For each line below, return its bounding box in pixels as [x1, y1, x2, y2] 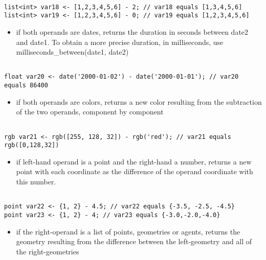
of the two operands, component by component [16, 106, 164, 117]
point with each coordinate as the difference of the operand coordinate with [16, 166, 253, 177]
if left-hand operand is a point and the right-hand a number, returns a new [16, 156, 252, 167]
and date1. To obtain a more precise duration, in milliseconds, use [16, 36, 224, 47]
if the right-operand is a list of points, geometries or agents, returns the [16, 226, 240, 237]
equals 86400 [4, 82, 48, 89]
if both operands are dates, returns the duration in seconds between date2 [16, 26, 249, 37]
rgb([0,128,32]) [4, 141, 59, 149]
